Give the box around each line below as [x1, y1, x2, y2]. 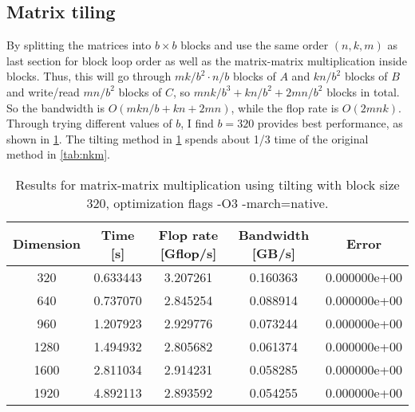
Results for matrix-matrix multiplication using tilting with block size [15, 175, 400, 194]
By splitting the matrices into [6, 37, 152, 53]
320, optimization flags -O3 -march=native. [86, 193, 329, 212]
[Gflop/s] [160, 243, 217, 262]
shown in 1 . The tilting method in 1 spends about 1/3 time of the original [6, 130, 369, 147]
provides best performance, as [257, 115, 403, 131]
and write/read [6, 83, 80, 100]
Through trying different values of [6, 115, 172, 131]
